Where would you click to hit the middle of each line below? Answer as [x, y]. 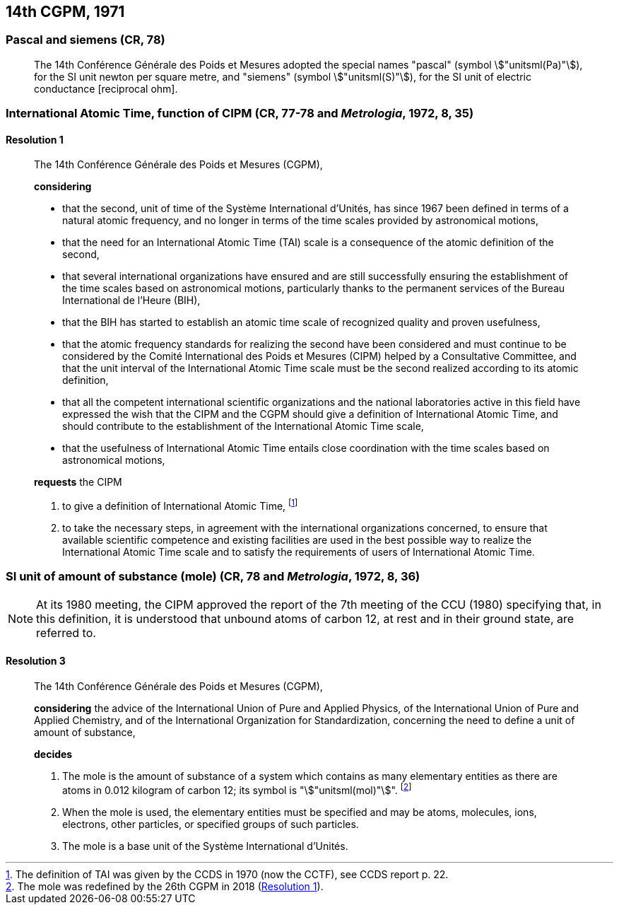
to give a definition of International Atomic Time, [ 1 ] [180, 505]
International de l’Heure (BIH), [131, 301]
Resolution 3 [36, 661]
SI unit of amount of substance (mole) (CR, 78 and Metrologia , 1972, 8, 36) [213, 577]
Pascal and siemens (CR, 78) [86, 40]
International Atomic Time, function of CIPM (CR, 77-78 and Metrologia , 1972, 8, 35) [240, 113]
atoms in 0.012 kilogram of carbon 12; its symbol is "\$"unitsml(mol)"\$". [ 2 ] [237, 789]
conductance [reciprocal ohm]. [106, 88]
